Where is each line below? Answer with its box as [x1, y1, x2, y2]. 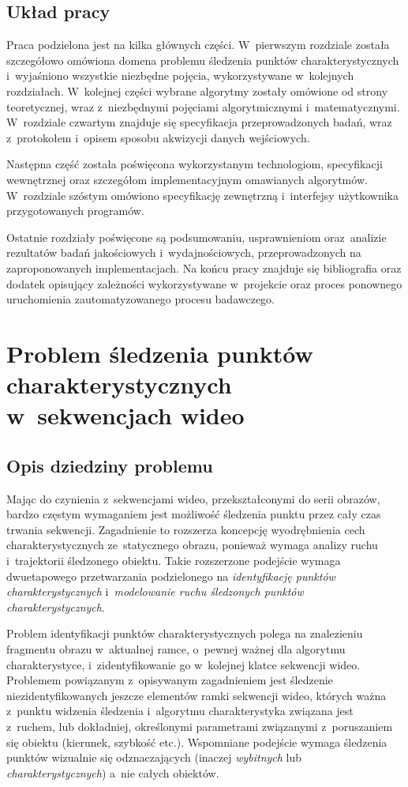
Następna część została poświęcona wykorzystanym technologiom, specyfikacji [6, 156, 383, 172]
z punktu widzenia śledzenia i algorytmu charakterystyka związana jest [6, 702, 354, 719]
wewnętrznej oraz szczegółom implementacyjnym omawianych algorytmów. [6, 171, 368, 187]
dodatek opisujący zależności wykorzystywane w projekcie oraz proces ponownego [6, 275, 402, 292]
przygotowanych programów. [6, 202, 144, 219]
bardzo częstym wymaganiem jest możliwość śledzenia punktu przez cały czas [6, 506, 381, 522]
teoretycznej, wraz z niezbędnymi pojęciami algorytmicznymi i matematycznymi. [6, 98, 400, 115]
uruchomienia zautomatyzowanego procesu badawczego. [6, 291, 275, 307]
